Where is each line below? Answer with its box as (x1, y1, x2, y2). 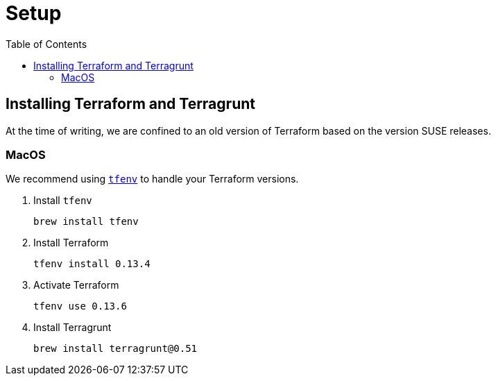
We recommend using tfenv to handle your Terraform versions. (6, 173, 299, 185)
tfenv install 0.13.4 (33, 258, 151, 270)
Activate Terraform (33, 279, 119, 291)
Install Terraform (33, 237, 109, 249)
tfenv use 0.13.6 (33, 300, 127, 312)
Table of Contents (6, 37, 87, 50)
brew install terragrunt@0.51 (33, 343, 198, 355)
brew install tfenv (33, 216, 139, 228)
